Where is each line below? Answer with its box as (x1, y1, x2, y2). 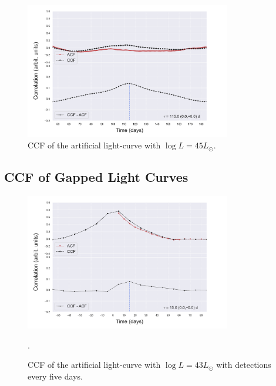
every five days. (28, 370, 83, 382)
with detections (216, 358, 271, 371)
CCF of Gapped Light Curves (4, 168, 189, 186)
